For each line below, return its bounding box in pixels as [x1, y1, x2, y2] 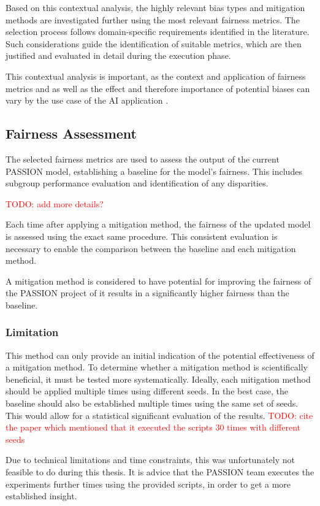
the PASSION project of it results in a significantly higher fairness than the [6, 286, 289, 299]
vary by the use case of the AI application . [6, 94, 169, 107]
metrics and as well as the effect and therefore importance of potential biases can [6, 82, 310, 94]
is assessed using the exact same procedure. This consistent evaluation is [6, 229, 278, 242]
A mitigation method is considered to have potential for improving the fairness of [6, 274, 311, 287]
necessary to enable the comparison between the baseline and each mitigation [6, 242, 296, 255]
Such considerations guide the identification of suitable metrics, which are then [6, 37, 302, 50]
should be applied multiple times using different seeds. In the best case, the [6, 385, 288, 397]
